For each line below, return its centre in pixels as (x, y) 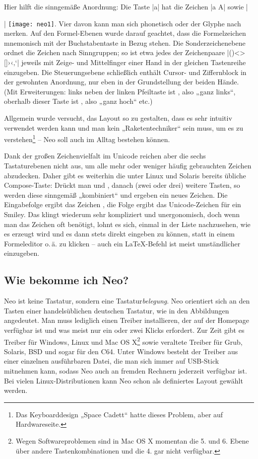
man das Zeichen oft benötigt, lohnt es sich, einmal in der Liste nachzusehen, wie (127, 224)
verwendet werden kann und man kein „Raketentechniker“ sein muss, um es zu (124, 127)
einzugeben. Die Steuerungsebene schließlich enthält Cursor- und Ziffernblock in (125, 72)
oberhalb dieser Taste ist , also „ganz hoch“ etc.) (78, 101)
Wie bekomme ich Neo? (66, 280)
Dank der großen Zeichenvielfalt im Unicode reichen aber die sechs (105, 156)
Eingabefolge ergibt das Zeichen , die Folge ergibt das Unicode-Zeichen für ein (123, 204)
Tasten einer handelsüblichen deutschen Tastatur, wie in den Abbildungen (117, 310)
